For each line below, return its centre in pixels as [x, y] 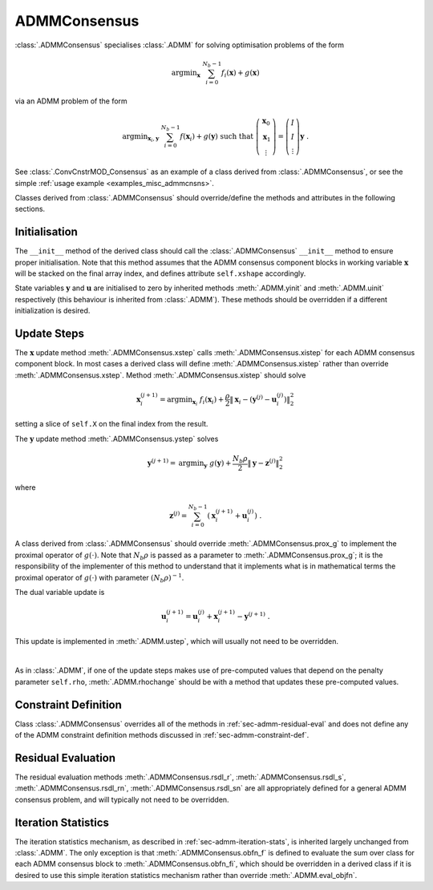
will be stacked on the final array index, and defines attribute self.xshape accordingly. [160, 273]
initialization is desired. [53, 311]
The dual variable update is [60, 593]
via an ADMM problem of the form [71, 101]
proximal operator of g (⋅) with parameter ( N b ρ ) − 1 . [99, 578]
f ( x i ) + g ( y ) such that [217, 137]
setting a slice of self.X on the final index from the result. [111, 424]
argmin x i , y [141, 138]
